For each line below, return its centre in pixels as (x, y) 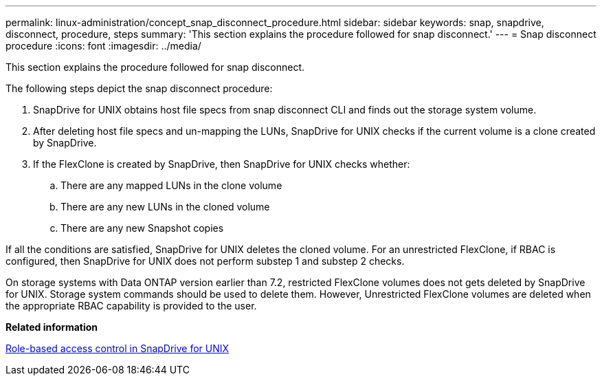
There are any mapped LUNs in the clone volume (171, 185)
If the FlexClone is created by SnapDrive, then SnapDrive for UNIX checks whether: (222, 164)
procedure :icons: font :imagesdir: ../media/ (103, 46)
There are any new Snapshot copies (142, 228)
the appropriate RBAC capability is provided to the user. (131, 306)
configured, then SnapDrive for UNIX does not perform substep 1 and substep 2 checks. (205, 261)
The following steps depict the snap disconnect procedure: (139, 88)
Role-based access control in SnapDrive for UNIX (118, 348)
